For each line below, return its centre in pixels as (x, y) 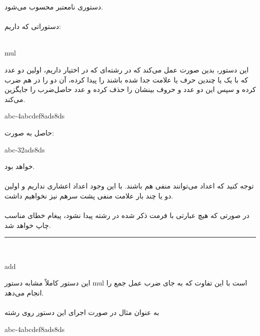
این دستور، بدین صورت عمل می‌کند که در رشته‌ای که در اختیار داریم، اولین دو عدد (127, 69)
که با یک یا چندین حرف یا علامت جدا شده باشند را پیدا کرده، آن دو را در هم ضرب (126, 79)
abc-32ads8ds (25, 149)
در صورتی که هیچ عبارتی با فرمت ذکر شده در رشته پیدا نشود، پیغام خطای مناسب (127, 215)
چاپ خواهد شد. (28, 225)
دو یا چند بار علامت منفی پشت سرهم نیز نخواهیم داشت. (89, 195)
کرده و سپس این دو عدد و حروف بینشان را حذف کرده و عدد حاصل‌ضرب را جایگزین (130, 89)
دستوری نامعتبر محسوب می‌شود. (54, 6)
